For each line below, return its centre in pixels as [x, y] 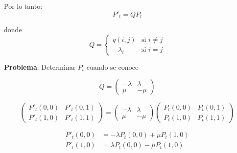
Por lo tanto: [23, 6]
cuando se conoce [112, 67]
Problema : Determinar [40, 67]
